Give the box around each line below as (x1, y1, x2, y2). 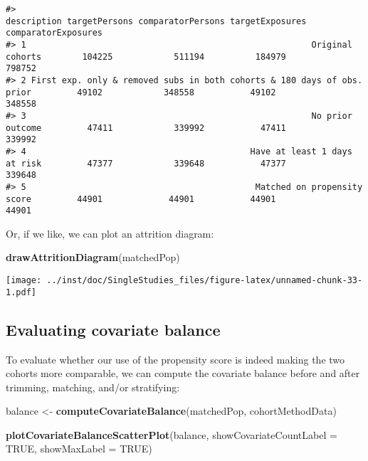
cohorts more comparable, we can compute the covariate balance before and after (6, 366, 360, 381)
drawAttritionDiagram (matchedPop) (6, 250, 180, 265)
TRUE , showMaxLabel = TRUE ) (6, 441, 152, 456)
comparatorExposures (6, 28, 103, 38)
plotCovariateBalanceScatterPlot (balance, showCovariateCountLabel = (6, 427, 337, 442)
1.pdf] (6, 287, 36, 297)
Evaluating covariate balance (6, 318, 221, 340)
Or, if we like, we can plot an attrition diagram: (6, 226, 214, 240)
